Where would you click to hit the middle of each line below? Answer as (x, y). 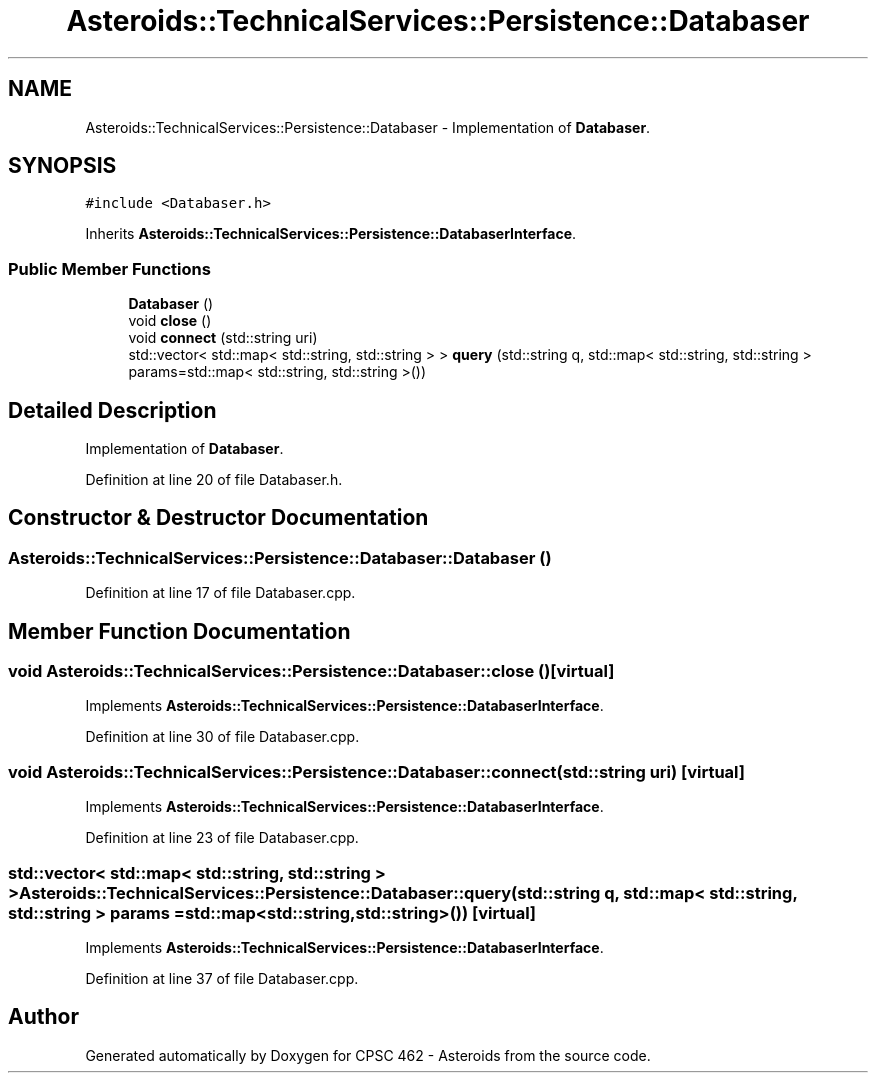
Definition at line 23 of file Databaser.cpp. (222, 838)
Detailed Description (112, 410)
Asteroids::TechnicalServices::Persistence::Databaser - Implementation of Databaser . (368, 127)
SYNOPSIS (62, 166)
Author (43, 1017)
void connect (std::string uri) (223, 338)
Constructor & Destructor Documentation (218, 518)
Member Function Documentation (179, 631)
